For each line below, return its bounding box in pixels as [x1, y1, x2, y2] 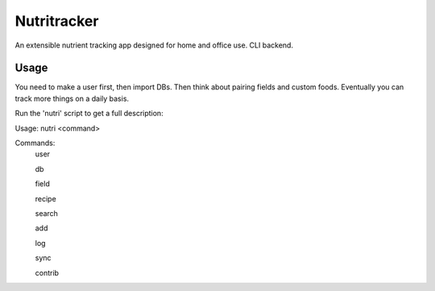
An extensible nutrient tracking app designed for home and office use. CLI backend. [14, 40, 294, 50]
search [35, 208, 58, 218]
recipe [35, 193, 56, 203]
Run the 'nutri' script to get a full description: [14, 109, 164, 118]
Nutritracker [14, 12, 99, 30]
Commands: [14, 138, 56, 148]
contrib [35, 268, 60, 277]
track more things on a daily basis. [14, 94, 129, 103]
